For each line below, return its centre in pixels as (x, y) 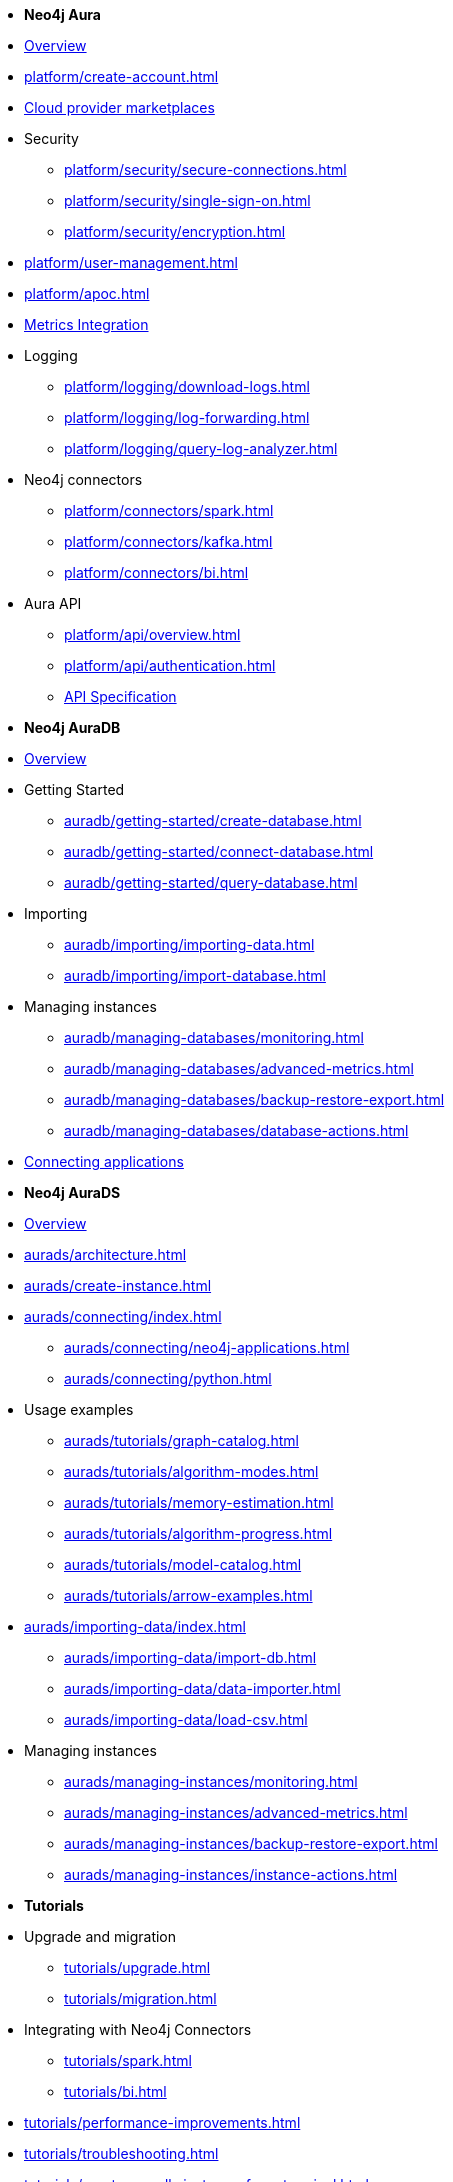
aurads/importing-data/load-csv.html (186, 1719)
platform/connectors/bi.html (156, 572)
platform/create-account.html (121, 76)
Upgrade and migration (100, 1936)
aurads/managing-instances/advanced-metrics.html (236, 1812)
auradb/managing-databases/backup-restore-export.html (254, 1099)
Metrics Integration (86, 324)
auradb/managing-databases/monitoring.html (214, 1037)
